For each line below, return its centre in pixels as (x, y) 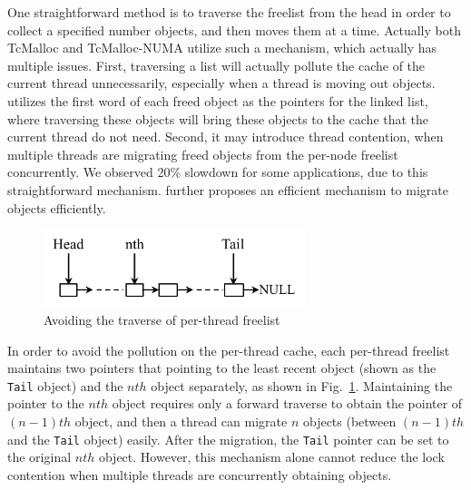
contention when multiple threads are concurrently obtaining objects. (200, 474)
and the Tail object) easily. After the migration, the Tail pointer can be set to (228, 439)
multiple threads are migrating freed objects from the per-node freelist (203, 154)
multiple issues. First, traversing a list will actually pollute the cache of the (216, 65)
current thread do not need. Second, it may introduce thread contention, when (226, 137)
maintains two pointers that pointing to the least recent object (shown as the (222, 368)
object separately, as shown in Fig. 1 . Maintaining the (302, 385)
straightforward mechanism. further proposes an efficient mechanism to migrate (228, 189)
